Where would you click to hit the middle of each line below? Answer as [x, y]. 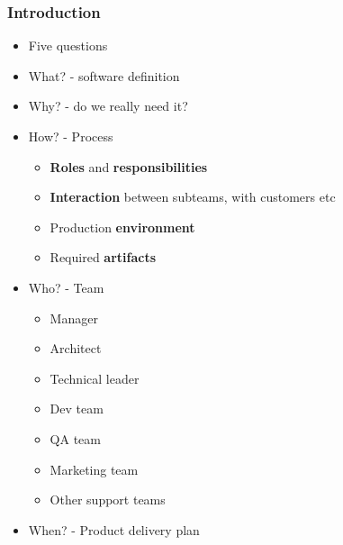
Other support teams [108, 500]
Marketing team [94, 469]
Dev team [77, 409]
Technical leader [95, 378]
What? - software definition [104, 75]
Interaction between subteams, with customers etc [193, 197]
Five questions [68, 45]
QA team [75, 438]
